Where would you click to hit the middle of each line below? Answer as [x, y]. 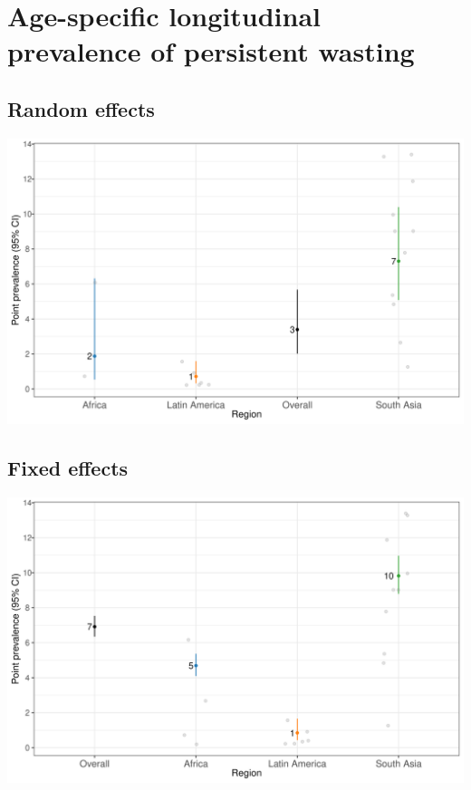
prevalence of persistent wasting [211, 51]
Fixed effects [68, 467]
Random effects [81, 108]
